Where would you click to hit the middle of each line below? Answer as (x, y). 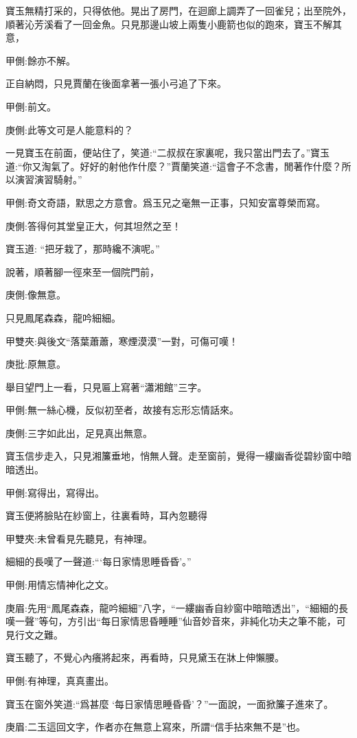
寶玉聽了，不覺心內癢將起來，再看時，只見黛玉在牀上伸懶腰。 (145, 657)
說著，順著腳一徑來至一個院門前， (82, 271)
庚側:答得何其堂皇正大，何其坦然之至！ (93, 225)
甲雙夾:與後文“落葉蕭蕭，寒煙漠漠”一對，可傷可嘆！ (122, 341)
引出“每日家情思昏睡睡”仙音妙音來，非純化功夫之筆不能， (207, 621)
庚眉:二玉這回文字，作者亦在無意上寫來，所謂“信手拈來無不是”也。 (156, 727)
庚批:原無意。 (36, 364)
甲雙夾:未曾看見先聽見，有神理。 (79, 538)
